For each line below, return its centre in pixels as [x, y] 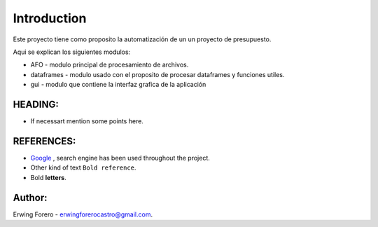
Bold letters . [48, 177]
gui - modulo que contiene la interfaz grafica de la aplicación [118, 85]
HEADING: [36, 104]
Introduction [50, 18]
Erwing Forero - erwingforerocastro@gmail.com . [83, 214]
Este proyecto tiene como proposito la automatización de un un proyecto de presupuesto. [142, 39]
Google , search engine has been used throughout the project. [120, 158]
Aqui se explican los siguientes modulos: [72, 52]
